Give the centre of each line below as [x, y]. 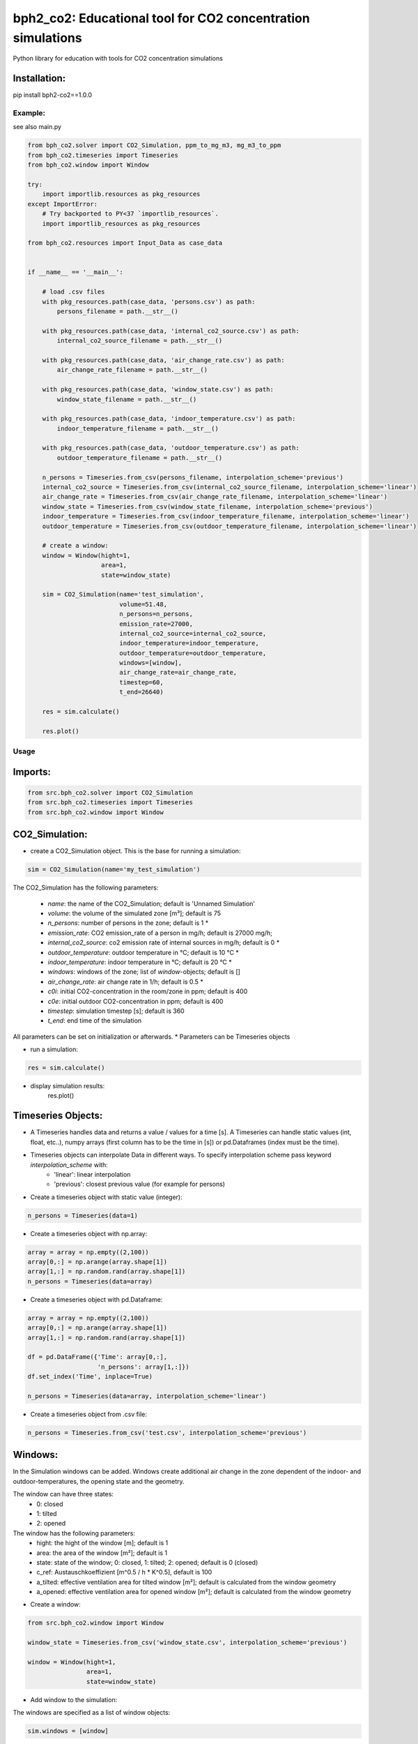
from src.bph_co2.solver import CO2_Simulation [110, 792]
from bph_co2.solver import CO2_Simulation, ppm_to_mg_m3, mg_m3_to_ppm [154, 145]
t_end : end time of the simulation [95, 1021]
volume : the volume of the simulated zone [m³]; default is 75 [134, 913]
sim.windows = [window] [68, 1731]
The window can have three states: [63, 1494]
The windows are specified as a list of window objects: [92, 1713]
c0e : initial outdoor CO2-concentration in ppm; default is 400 [136, 1001]
